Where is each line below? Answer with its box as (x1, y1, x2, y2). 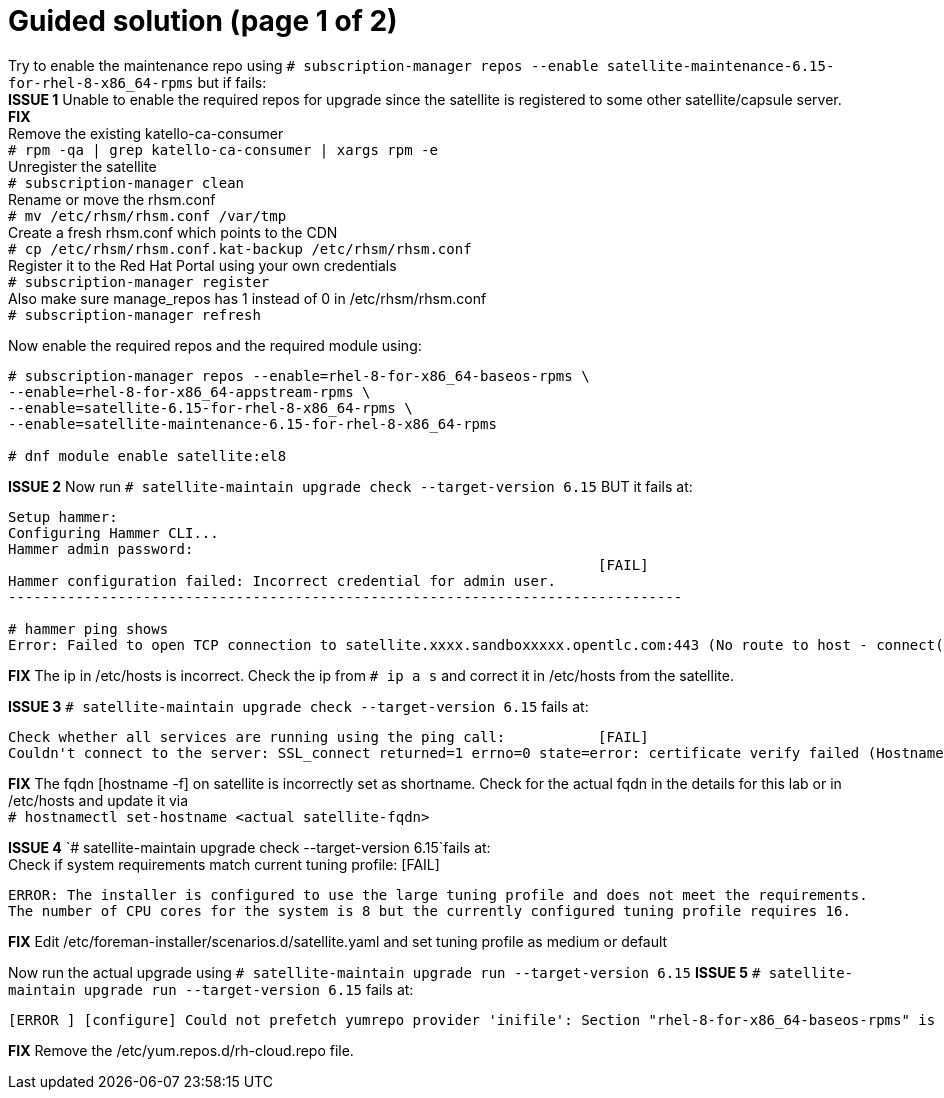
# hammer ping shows (8, 620, 169, 637)
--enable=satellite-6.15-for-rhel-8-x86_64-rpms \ (8, 399, 413, 416)
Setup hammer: (8, 508, 118, 525)
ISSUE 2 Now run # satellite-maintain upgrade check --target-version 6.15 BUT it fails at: (8, 477, 693, 495)
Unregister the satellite (8, 157, 157, 175)
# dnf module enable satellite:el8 (8, 447, 287, 464)
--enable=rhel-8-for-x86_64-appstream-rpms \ (8, 383, 371, 400)
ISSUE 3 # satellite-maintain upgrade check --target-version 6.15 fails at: (8, 697, 589, 715)
